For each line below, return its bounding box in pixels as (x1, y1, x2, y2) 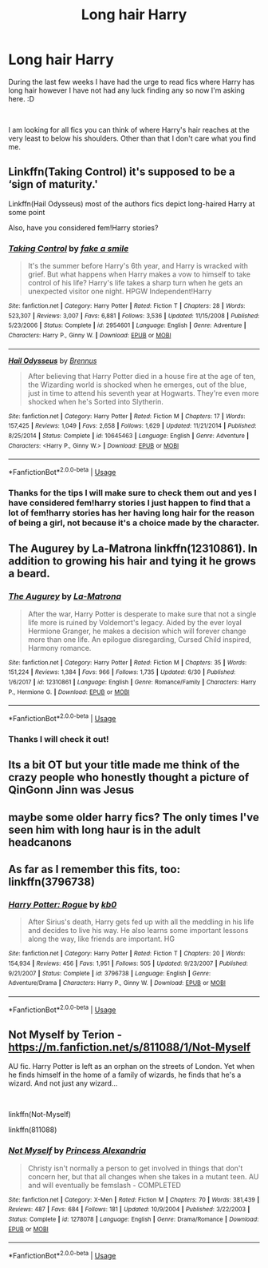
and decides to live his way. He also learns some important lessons (27, 926, 249, 935)
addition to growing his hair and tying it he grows (8, 554, 257, 568)
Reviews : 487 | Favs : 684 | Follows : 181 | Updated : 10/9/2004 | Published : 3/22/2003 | (8, 1206, 250, 1214)
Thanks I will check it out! (8, 733, 109, 744)
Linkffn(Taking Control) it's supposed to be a (8, 165, 235, 179)
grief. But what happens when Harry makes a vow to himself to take (27, 269, 251, 279)
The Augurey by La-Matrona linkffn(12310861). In (8, 542, 258, 556)
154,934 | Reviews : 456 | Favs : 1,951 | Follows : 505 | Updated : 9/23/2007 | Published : (8, 959, 249, 967)
